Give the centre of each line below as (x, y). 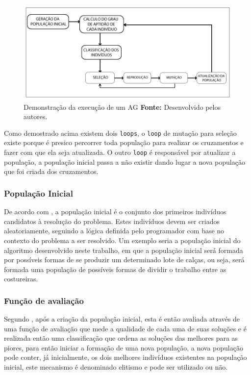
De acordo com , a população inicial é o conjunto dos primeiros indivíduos (115, 212)
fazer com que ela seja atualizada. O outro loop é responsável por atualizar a (120, 152)
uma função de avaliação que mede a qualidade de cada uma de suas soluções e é (125, 328)
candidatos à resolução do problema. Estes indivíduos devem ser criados (112, 221)
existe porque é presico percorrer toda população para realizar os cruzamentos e (124, 142)
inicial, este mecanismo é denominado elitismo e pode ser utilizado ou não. (116, 367)
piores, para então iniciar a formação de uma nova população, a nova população (124, 347)
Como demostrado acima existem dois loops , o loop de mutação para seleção (120, 133)
